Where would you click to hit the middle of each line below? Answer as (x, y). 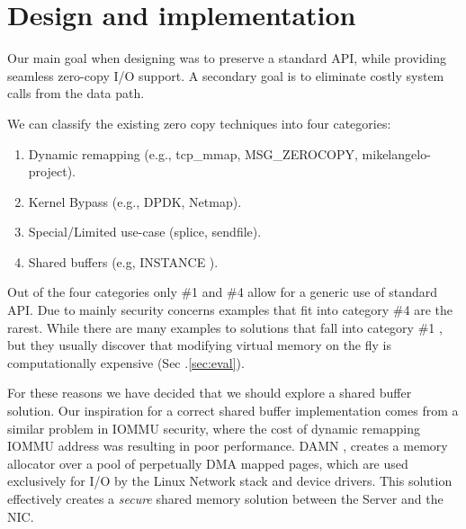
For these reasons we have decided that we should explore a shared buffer (210, 393)
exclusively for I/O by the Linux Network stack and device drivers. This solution (230, 481)
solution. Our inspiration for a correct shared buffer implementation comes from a (233, 411)
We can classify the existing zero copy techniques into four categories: (199, 123)
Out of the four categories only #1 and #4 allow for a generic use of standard (222, 292)
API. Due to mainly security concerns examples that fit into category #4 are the (230, 310)
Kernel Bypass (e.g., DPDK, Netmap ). (135, 201)
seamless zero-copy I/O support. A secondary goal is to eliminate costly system (226, 75)
